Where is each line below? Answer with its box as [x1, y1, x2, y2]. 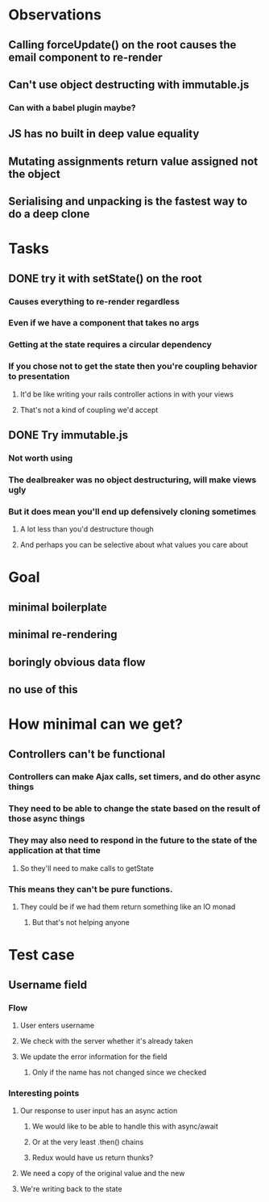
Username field [8, 977, 87, 991]
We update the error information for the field [19, 1052, 168, 1061]
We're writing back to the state [19, 1184, 122, 1194]
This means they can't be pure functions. [8, 883, 173, 894]
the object [8, 167, 60, 181]
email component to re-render [8, 50, 163, 64]
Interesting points [8, 1087, 80, 1099]
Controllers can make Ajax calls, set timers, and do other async [8, 771, 261, 783]
